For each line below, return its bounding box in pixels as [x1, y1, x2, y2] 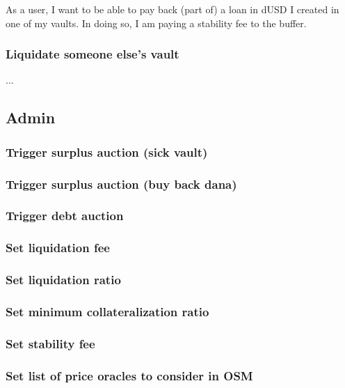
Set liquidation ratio [6, 271, 121, 288]
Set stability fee [6, 334, 95, 352]
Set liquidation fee [6, 239, 110, 256]
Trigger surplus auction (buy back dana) [6, 175, 237, 192]
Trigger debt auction [6, 207, 124, 224]
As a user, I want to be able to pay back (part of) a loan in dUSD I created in [6, 2, 339, 16]
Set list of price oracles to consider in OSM [6, 366, 253, 384]
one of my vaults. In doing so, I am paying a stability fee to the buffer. [6, 15, 307, 30]
